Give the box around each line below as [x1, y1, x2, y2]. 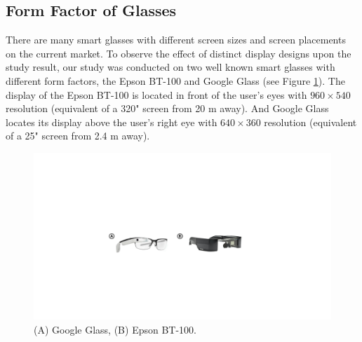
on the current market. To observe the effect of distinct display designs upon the [6, 46, 351, 60]
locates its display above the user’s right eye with [6, 114, 217, 129]
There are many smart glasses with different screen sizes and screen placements [6, 32, 346, 47]
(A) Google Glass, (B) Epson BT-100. [34, 322, 196, 337]
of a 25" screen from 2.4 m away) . [6, 128, 150, 143]
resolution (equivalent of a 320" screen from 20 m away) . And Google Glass [6, 101, 329, 116]
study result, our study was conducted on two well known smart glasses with [6, 60, 335, 74]
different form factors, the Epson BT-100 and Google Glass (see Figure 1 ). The [6, 73, 345, 88]
